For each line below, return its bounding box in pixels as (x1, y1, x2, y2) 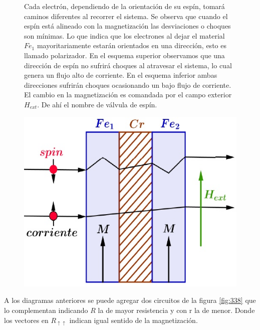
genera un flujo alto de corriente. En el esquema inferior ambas (24, 70, 217, 80)
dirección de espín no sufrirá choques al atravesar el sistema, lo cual (24, 60, 232, 70)
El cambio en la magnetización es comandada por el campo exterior (24, 89, 232, 100)
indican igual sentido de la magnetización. (69, 314, 198, 325)
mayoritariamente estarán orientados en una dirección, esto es (37, 40, 226, 51)
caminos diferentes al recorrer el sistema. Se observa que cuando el (24, 11, 228, 21)
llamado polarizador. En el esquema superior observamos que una (24, 50, 225, 60)
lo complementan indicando (4, 304, 88, 315)
